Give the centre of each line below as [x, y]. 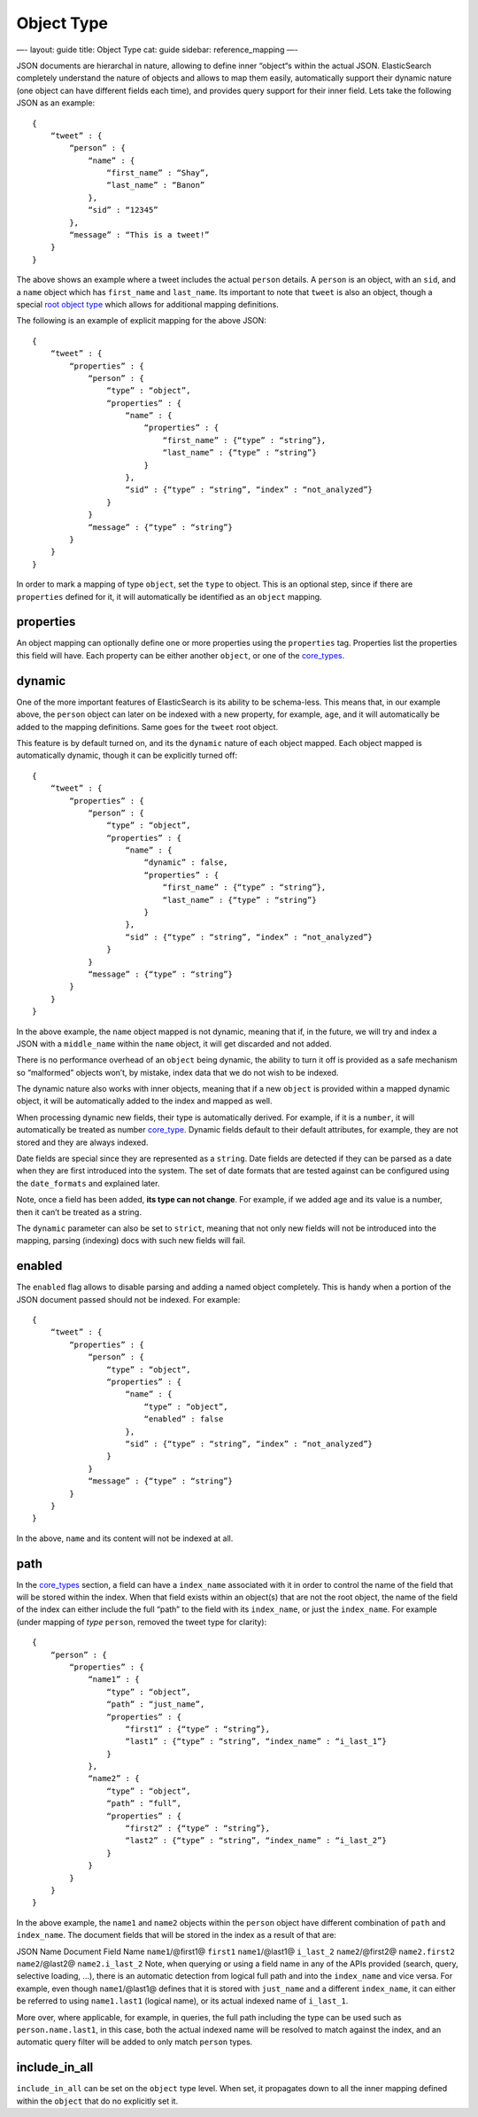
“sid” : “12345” [123, 210]
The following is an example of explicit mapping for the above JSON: [142, 321]
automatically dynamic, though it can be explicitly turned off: [127, 755]
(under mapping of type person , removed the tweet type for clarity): [142, 1622]
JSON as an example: [56, 103]
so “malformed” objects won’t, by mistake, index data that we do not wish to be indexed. [177, 1072]
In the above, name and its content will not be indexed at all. [125, 1538]
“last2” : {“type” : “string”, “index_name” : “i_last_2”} [256, 1841]
